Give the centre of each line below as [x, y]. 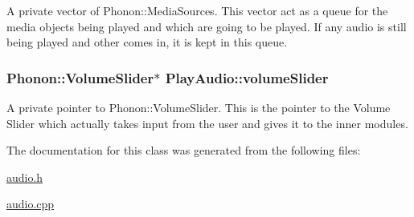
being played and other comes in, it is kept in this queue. [147, 42]
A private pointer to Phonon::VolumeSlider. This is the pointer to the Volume [199, 107]
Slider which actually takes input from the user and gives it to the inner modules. [207, 123]
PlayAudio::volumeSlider [247, 77]
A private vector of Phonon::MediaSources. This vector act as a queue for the [197, 10]
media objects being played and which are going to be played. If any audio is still [207, 26]
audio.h [25, 177]
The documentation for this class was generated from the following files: [184, 150]
